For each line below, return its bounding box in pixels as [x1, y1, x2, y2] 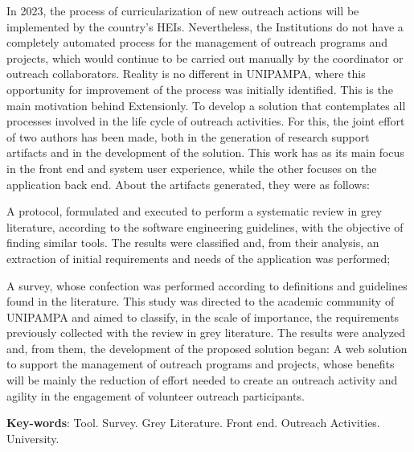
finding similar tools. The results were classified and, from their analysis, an [6, 234, 379, 251]
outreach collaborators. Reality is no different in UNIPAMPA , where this [6, 65, 366, 82]
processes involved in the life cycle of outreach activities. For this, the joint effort [6, 113, 405, 129]
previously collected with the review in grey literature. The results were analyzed [6, 324, 405, 341]
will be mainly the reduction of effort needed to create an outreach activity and [6, 372, 398, 388]
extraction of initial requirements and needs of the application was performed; [6, 249, 391, 266]
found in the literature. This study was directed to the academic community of [6, 293, 395, 310]
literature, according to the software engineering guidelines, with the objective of [6, 218, 404, 235]
